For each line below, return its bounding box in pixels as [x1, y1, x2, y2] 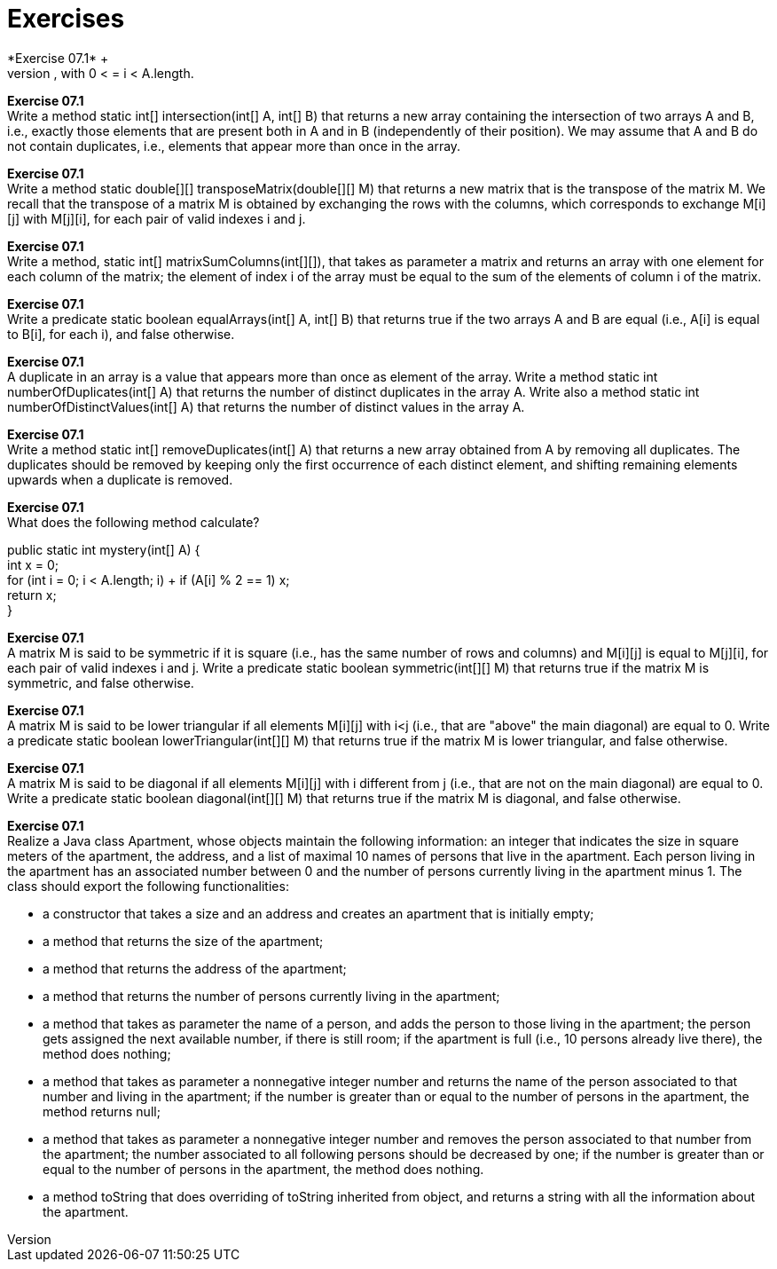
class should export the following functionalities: [7, 878, 289, 894]
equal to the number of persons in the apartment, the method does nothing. [43, 1161, 484, 1177]
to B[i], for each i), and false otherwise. [7, 326, 235, 342]
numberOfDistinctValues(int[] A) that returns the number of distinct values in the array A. [7, 398, 525, 414]
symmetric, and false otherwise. [7, 674, 194, 690]
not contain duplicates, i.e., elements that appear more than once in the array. [7, 138, 461, 154]
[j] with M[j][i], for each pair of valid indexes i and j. [7, 210, 306, 226]
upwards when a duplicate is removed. [7, 471, 233, 487]
